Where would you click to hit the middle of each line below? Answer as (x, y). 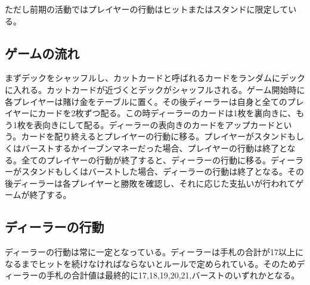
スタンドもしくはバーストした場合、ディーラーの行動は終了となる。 (154, 171)
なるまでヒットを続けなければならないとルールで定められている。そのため (151, 263)
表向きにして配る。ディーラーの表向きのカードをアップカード (154, 124)
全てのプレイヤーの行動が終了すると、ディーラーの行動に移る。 (146, 159)
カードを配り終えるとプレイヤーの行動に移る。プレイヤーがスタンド (154, 136)
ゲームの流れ (42, 53)
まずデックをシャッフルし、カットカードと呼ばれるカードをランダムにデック (155, 78)
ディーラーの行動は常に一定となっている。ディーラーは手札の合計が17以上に (154, 252)
